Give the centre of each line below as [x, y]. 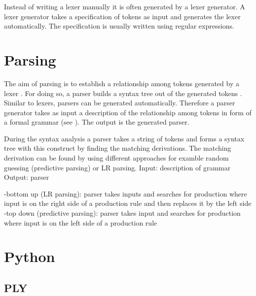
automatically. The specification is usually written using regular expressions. [119, 26]
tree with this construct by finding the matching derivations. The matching [118, 148]
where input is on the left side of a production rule [81, 222]
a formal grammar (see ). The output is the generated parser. [97, 122]
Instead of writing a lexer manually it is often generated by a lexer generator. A [125, 6]
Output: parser [27, 177]
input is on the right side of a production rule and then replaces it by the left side [128, 203]
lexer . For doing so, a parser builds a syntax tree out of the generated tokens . [123, 93]
